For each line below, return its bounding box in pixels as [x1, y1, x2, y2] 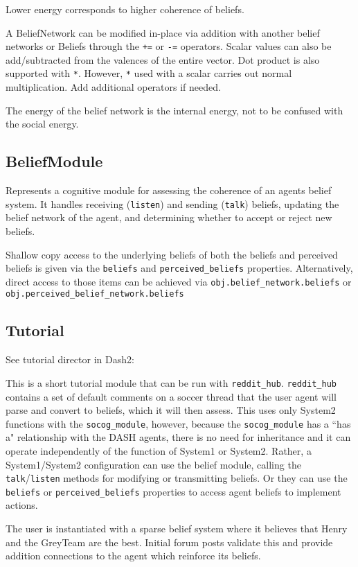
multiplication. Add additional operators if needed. [6, 80, 221, 94]
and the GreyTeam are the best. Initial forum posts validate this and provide [6, 534, 333, 549]
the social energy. [6, 116, 79, 131]
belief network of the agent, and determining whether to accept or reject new [6, 210, 332, 225]
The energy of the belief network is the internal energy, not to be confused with [6, 103, 343, 117]
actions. [6, 498, 38, 512]
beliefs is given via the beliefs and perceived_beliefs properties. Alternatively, [6, 261, 353, 275]
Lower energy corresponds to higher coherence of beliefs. [6, 2, 244, 16]
